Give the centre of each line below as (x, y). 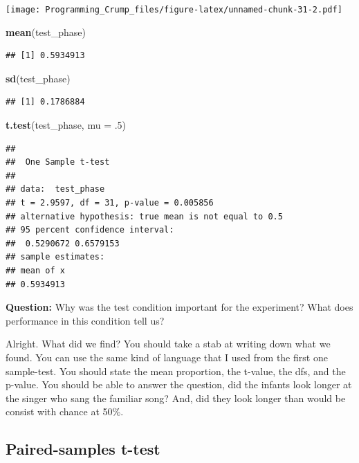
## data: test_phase (55, 189)
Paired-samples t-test (83, 449)
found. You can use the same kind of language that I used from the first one (167, 357)
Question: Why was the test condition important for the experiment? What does (179, 307)
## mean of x (35, 270)
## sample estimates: (55, 257)
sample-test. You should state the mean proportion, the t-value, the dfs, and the (176, 371)
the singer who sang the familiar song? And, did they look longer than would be (176, 398)
